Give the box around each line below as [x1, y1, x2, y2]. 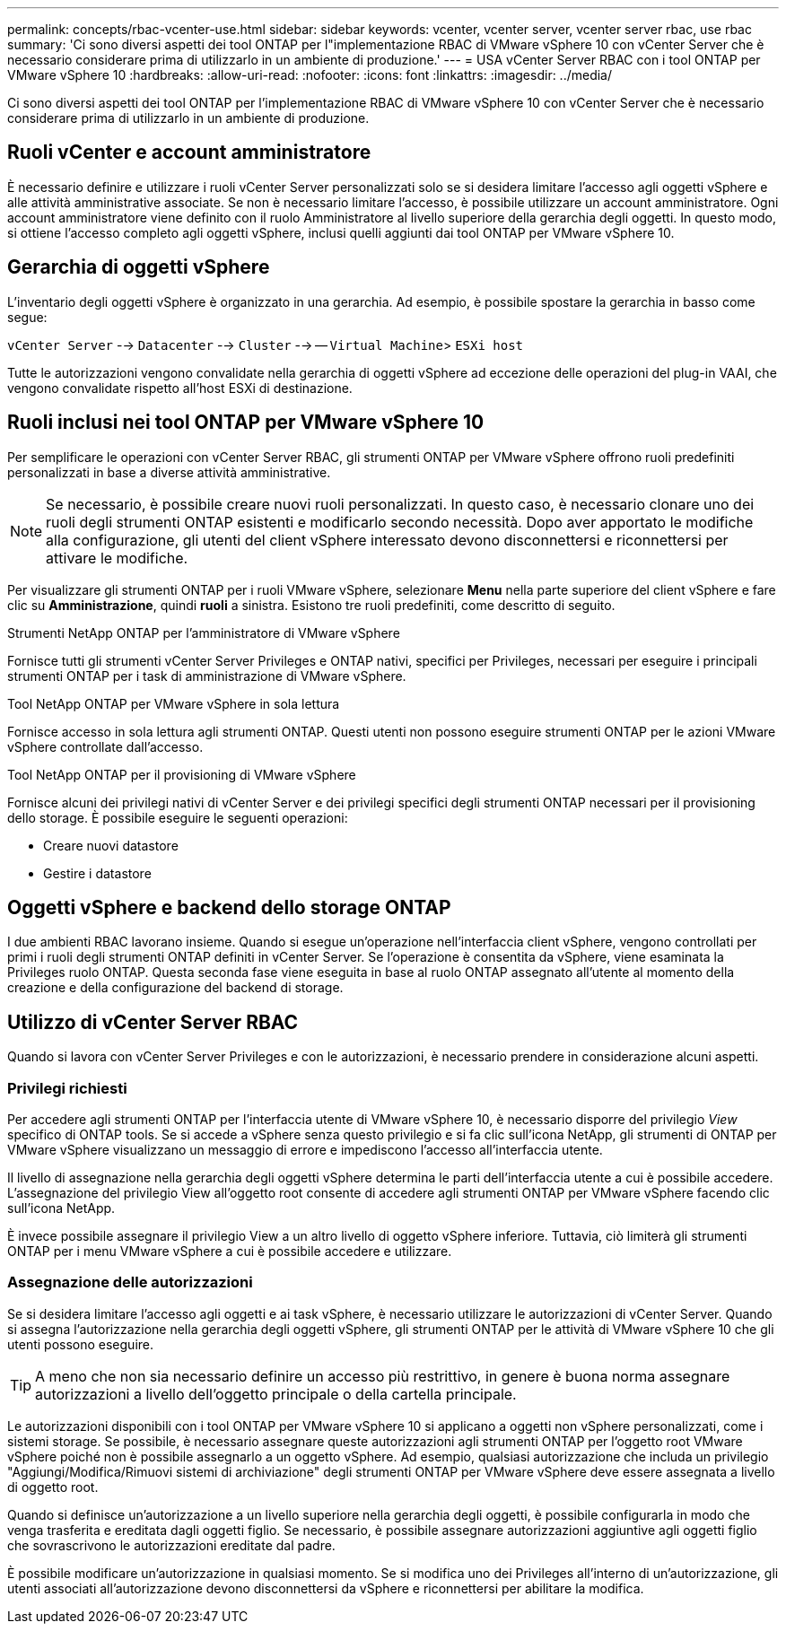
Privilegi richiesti [7, 1078, 127, 1097]
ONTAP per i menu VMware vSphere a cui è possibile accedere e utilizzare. [7, 1243, 452, 1259]
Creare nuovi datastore [43, 837, 179, 853]
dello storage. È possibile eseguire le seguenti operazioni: [7, 809, 348, 825]
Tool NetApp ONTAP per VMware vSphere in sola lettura [7, 695, 340, 711]
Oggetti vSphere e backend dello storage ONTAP [7, 895, 451, 919]
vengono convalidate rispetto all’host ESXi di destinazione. [7, 379, 353, 396]
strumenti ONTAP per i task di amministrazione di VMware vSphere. [7, 667, 406, 684]
